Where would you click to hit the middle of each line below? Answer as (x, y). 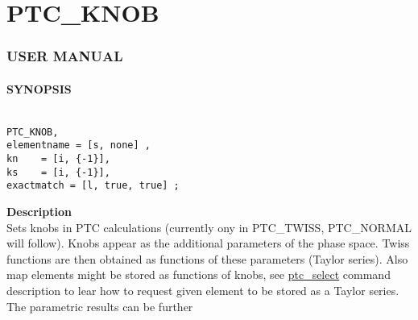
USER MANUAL (65, 56)
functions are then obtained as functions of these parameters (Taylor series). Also (207, 258)
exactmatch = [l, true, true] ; (93, 186)
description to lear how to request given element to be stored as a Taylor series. (203, 290)
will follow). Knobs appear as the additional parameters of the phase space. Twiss (208, 243)
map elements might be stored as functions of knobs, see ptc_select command (199, 274)
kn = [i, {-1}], (58, 158)
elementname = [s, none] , (79, 145)
